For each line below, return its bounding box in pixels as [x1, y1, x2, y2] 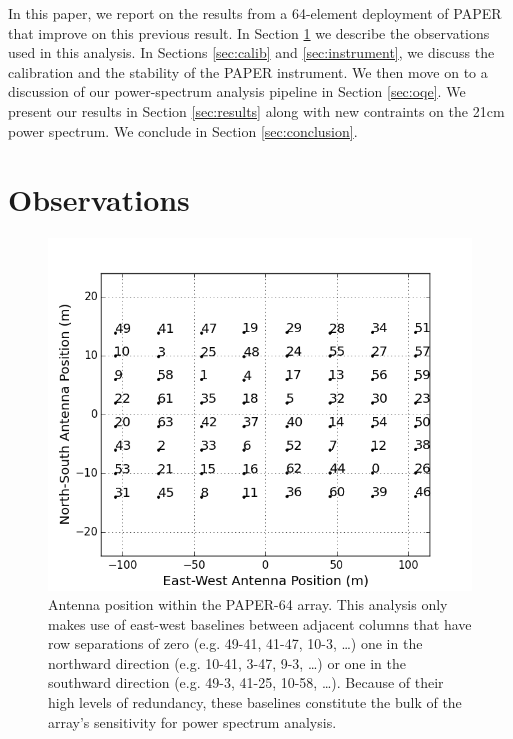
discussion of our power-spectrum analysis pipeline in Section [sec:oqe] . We [8, 81, 466, 102]
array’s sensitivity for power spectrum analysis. [48, 711, 337, 732]
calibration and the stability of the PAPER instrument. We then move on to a [8, 61, 488, 82]
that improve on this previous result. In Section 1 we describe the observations [8, 22, 490, 43]
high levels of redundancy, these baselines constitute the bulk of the [48, 692, 462, 713]
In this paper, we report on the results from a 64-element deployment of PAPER [8, 3, 502, 23]
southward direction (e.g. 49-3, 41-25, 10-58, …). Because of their [48, 672, 444, 693]
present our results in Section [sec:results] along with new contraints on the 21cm [8, 100, 505, 121]
